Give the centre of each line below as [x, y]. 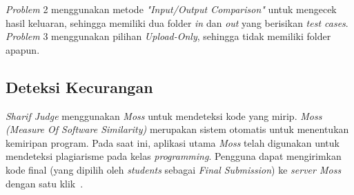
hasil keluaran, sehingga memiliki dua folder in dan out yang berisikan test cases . [177, 22]
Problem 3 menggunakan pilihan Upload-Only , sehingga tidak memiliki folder [168, 36]
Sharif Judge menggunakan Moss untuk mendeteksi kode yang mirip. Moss [164, 115]
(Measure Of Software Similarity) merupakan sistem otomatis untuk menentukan [177, 129]
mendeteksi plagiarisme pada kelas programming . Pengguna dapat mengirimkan [174, 156]
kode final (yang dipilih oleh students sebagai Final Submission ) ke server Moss [174, 169]
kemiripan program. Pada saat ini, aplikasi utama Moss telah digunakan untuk [173, 142]
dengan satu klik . [45, 183]
